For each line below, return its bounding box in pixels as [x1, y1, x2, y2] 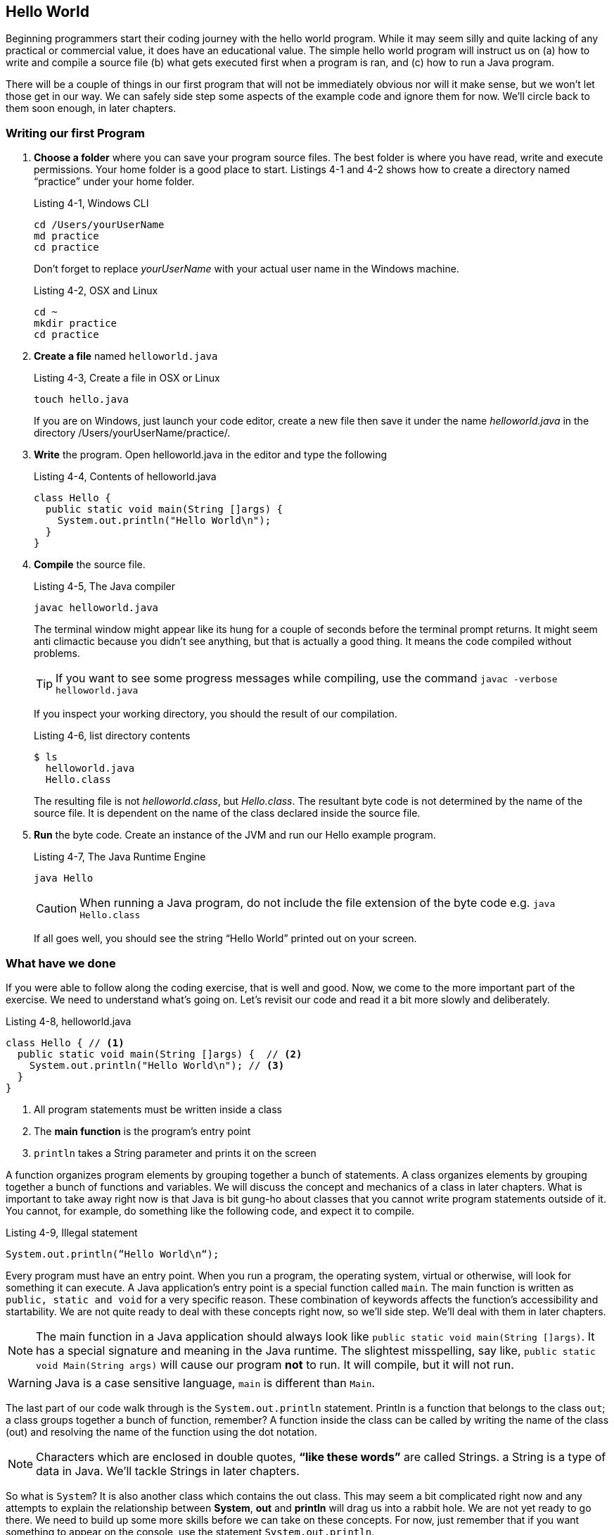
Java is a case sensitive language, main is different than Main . [54, 1375, 376, 1390]
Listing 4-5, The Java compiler [34, 580, 175, 593]
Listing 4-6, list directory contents [34, 729, 191, 742]
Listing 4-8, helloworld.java [6, 1015, 132, 1027]
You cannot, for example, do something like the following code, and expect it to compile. [6, 1204, 415, 1217]
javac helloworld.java [34, 602, 159, 614]
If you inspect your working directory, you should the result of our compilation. [34, 708, 397, 720]
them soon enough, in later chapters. [6, 102, 177, 115]
